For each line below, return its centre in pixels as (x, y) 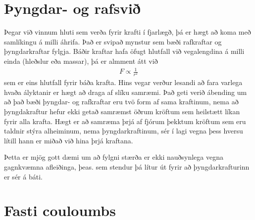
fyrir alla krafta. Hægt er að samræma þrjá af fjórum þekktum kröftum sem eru (125, 121)
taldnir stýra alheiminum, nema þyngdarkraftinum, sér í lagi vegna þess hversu (124, 131)
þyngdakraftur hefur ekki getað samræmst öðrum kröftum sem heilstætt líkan (122, 111)
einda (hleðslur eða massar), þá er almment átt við (81, 61)
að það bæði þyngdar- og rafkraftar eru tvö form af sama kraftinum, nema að (121, 102)
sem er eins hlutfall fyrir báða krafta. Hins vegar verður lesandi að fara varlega (123, 82)
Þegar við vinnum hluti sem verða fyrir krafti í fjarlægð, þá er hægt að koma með (127, 32)
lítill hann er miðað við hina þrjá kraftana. (69, 140)
